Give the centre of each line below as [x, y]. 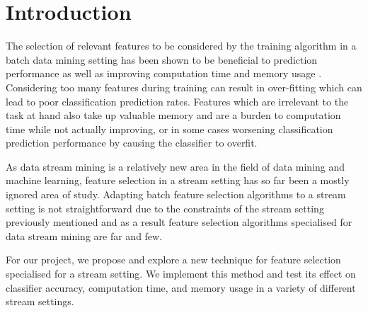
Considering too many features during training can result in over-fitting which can [184, 87]
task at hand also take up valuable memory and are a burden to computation [173, 115]
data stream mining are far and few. [84, 235]
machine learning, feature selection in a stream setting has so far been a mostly [178, 180]
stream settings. [40, 301]
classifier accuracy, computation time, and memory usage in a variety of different [181, 287]
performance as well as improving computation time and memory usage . [164, 73]
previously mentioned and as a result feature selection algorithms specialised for [179, 222]
